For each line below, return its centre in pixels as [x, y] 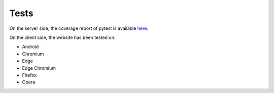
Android [30, 47]
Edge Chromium [39, 68]
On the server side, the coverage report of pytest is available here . [79, 28]
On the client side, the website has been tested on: [62, 37]
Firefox [29, 75]
